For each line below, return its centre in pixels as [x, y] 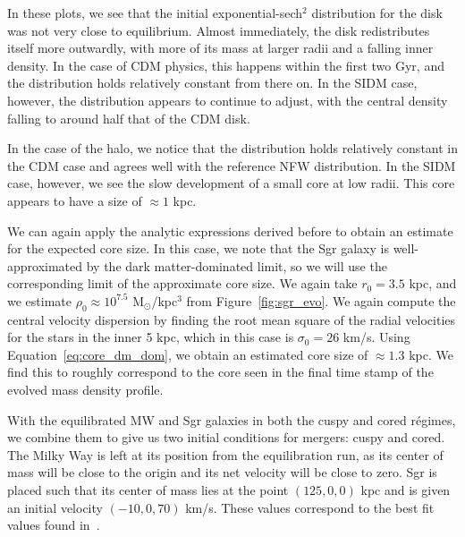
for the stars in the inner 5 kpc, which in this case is [151, 337]
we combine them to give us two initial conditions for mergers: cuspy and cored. [226, 437]
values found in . [54, 525]
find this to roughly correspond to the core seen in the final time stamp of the [220, 372]
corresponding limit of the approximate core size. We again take [182, 283]
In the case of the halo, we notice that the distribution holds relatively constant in [232, 148]
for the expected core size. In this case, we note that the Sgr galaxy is [198, 248]
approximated [45, 265]
